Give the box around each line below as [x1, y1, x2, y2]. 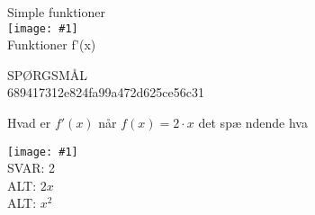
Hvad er [7, 113, 51, 132]
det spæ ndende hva [198, 113, 308, 132]
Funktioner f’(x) [7, 35, 96, 54]
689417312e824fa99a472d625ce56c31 [7, 83, 204, 102]
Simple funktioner [7, 3, 105, 21]
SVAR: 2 [7, 158, 56, 177]
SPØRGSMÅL [7, 65, 87, 84]
